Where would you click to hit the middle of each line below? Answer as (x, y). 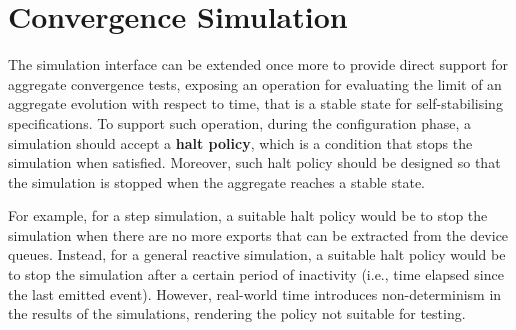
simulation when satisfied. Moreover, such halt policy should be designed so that (254, 162)
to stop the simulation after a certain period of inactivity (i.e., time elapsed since (256, 274)
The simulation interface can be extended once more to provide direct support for (258, 64)
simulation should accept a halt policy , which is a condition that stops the (240, 142)
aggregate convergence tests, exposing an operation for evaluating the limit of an (255, 83)
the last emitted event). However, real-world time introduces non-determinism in (255, 293)
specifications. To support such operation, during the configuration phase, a (239, 122)
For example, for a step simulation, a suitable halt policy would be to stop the (248, 215)
